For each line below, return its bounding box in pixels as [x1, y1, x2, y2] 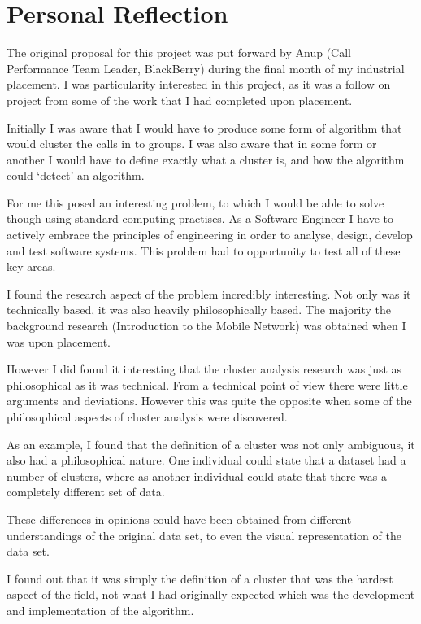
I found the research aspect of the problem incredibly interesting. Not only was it [7, 285, 411, 302]
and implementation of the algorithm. [7, 601, 194, 618]
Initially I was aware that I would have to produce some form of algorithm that [7, 119, 402, 136]
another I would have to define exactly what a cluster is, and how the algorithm [7, 151, 405, 168]
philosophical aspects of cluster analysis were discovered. [7, 408, 288, 425]
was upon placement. [7, 333, 111, 350]
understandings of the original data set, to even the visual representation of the [7, 526, 401, 543]
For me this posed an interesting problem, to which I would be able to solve [7, 194, 384, 211]
